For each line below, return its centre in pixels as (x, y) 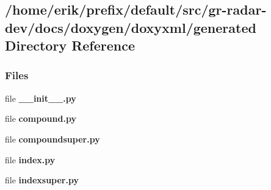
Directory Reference (70, 45)
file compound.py (41, 118)
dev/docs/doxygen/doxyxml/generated (131, 27)
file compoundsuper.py (52, 139)
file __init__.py (41, 98)
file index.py (30, 159)
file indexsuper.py (42, 180)
